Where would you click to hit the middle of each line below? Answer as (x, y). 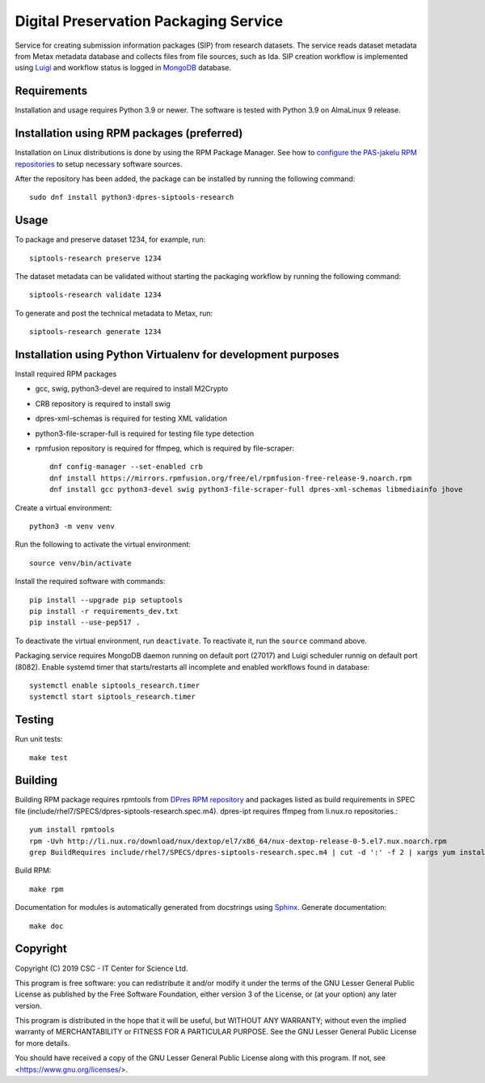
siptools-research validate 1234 (95, 295)
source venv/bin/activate (81, 563)
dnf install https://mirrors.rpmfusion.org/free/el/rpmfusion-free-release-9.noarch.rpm (231, 478)
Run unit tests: (39, 739)
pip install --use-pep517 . (85, 622)
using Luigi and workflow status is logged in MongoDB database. (123, 68)
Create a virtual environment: (63, 508)
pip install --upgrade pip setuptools (106, 600)
